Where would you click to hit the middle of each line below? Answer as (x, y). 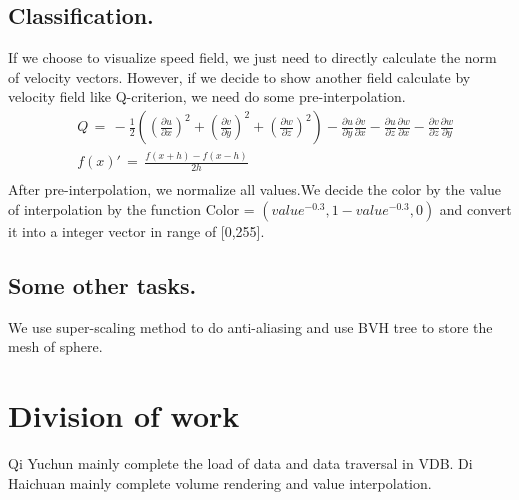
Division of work (124, 414)
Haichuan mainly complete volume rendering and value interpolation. (220, 482)
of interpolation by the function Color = (131, 208)
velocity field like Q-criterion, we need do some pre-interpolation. (207, 96)
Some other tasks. (102, 284)
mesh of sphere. (55, 346)
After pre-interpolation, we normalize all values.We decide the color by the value (254, 189)
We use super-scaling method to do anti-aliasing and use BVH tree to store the (250, 326)
